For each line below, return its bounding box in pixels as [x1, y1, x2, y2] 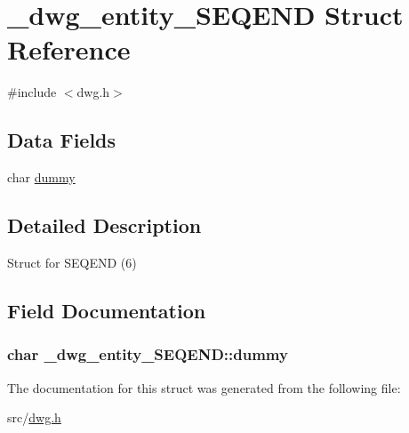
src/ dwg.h [7, 408, 61, 427]
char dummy [7, 168, 76, 187]
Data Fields [7, 126, 116, 154]
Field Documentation [7, 296, 206, 324]
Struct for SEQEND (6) [7, 253, 137, 271]
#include [7, 83, 57, 101]
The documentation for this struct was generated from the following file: [7, 378, 401, 397]
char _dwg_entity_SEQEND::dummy [7, 343, 288, 365]
